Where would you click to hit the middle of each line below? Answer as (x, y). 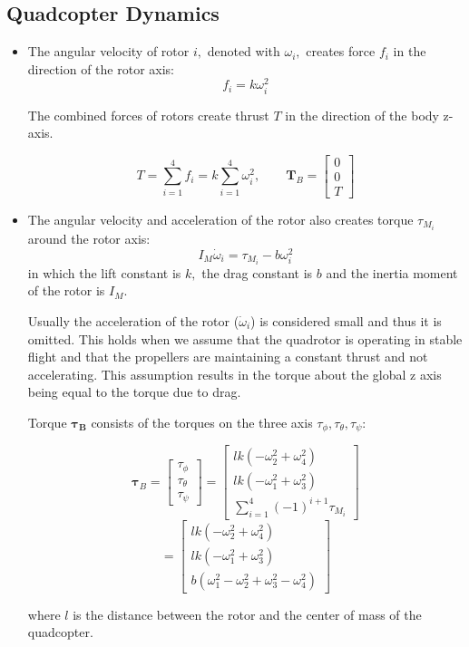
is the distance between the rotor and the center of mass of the (247, 614)
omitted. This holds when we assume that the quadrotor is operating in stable (245, 338)
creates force (341, 51)
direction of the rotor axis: (101, 68)
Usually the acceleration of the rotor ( (133, 320)
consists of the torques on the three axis (202, 422)
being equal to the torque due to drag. (134, 392)
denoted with (244, 51)
